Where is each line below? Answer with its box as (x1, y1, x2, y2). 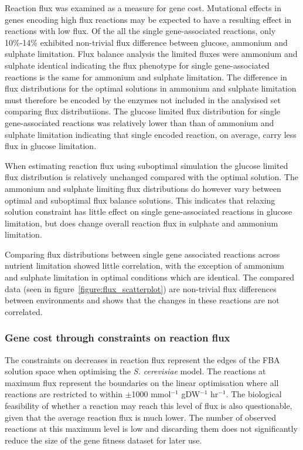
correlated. (5, 305, 43, 317)
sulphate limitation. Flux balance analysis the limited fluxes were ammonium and (5, 48, 298, 60)
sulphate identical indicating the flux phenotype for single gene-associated (5, 59, 270, 71)
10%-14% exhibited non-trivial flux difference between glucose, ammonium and (5, 36, 288, 48)
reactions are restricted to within (5, 388, 122, 400)
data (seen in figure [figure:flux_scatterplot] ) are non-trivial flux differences (5, 282, 277, 295)
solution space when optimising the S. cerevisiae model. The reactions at (5, 365, 266, 377)
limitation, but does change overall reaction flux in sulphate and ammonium (5, 216, 278, 229)
